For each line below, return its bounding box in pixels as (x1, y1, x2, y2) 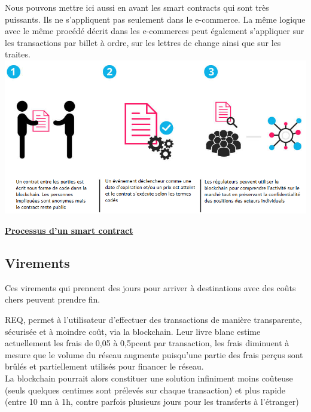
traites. (5, 48, 31, 60)
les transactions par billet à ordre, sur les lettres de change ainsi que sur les (5, 36, 281, 48)
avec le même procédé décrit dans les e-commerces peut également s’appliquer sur (5, 25, 304, 37)
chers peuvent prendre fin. (5, 293, 100, 306)
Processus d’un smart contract (5, 224, 133, 237)
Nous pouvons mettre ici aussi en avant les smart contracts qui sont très (5, 1, 269, 13)
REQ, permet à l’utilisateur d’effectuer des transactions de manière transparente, (5, 313, 302, 326)
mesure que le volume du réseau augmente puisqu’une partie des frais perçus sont (5, 348, 303, 361)
